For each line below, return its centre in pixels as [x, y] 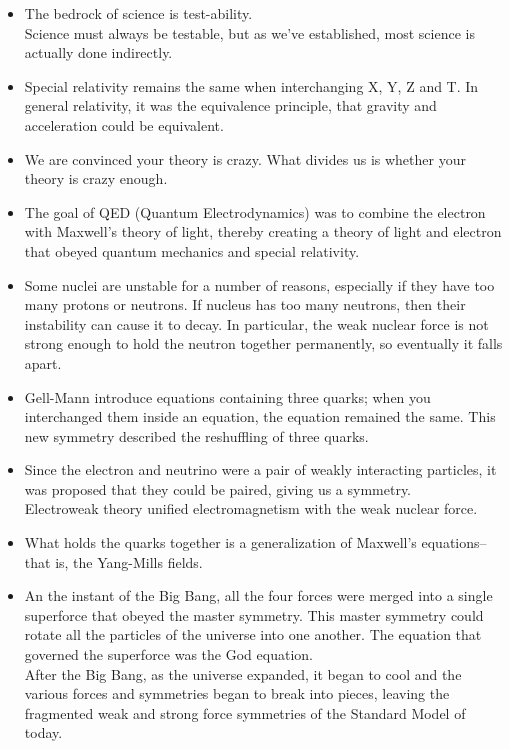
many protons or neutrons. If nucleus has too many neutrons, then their [245, 304]
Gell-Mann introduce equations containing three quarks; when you [227, 396]
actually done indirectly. [98, 52]
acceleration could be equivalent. [124, 124]
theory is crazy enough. [96, 178]
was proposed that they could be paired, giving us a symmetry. [218, 488]
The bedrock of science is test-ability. [138, 13]
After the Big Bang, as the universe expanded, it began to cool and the [243, 673]
